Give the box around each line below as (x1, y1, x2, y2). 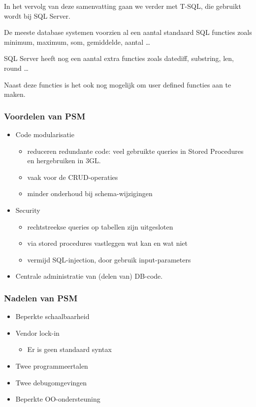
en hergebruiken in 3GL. (27, 155, 101, 166)
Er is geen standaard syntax (27, 344, 112, 354)
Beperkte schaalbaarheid (15, 311, 90, 321)
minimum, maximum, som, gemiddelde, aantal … (4, 36, 151, 47)
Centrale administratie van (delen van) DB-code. (15, 271, 163, 281)
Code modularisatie (15, 129, 74, 139)
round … (4, 62, 29, 73)
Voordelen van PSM (4, 110, 86, 122)
